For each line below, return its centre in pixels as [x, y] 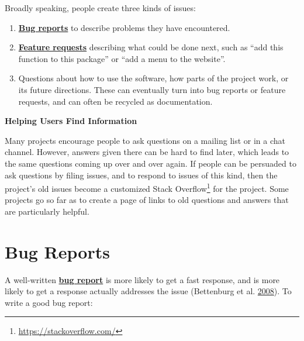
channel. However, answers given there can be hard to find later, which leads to [147, 152]
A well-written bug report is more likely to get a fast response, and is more [142, 279]
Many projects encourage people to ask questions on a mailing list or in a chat [145, 140]
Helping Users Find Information [71, 121]
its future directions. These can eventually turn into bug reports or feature [152, 89]
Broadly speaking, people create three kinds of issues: [100, 8]
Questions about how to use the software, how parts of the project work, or [153, 78]
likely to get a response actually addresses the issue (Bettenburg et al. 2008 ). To [148, 291]
